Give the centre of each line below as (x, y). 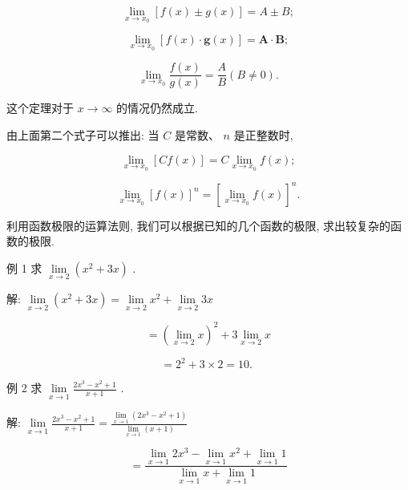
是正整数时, (263, 134)
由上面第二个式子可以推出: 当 (83, 134)
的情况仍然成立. (157, 108)
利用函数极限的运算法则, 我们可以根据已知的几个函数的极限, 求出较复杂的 (199, 225)
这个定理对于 (40, 108)
